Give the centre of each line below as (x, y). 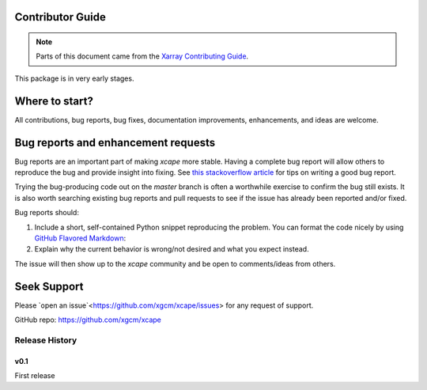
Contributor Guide (60, 17)
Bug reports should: (47, 213)
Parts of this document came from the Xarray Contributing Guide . (142, 56)
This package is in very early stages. (74, 78)
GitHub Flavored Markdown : (80, 238)
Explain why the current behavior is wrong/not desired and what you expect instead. (172, 249)
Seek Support (49, 286)
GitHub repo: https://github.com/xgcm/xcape (88, 320)
